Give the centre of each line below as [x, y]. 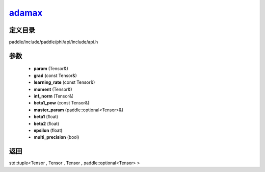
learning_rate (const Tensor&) [64, 82]
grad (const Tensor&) [55, 75]
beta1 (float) [46, 117]
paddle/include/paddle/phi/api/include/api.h [53, 42]
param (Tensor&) [51, 69]
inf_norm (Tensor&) [53, 96]
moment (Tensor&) [53, 89]
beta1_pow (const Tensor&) [62, 103]
